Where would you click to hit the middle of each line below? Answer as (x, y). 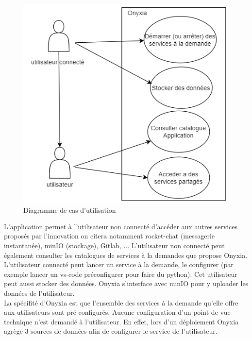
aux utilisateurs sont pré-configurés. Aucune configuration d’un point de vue (117, 312)
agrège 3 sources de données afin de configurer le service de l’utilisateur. (111, 331)
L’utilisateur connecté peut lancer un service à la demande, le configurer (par (119, 264)
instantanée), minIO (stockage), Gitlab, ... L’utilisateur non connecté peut (114, 246)
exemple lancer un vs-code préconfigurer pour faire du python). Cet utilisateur (121, 274)
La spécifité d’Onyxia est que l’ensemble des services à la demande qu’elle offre (121, 302)
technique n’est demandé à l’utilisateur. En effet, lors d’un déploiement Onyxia (121, 321)
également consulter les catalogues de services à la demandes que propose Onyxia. (126, 255)
